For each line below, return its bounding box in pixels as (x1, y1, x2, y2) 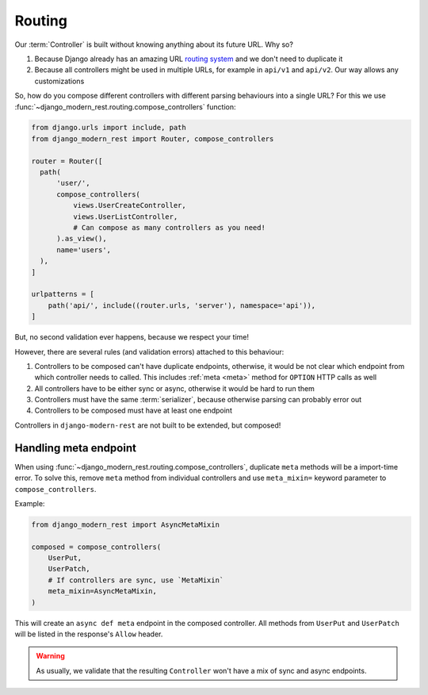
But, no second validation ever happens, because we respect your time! (14, 332, 250, 342)
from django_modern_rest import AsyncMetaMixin (31, 520, 220, 529)
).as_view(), (56, 234, 107, 244)
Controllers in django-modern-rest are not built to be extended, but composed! (14, 420, 281, 430)
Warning (36, 651, 65, 661)
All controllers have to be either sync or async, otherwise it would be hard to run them (34, 383, 315, 393)
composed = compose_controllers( (31, 542, 162, 551)
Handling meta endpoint (14, 441, 136, 455)
